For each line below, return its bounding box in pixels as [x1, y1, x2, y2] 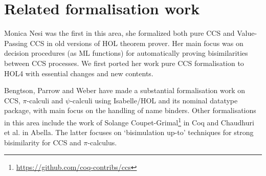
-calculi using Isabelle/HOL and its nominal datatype [70, 95, 238, 105]
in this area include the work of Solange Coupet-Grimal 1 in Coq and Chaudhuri [4, 115, 254, 127]
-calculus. [87, 137, 117, 147]
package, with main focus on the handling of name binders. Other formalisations [4, 105, 256, 116]
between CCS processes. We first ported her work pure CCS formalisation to [4, 57, 244, 68]
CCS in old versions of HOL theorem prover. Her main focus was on [30, 37, 243, 48]
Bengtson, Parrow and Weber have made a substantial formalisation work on [4, 85, 246, 96]
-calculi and [27, 95, 63, 105]
